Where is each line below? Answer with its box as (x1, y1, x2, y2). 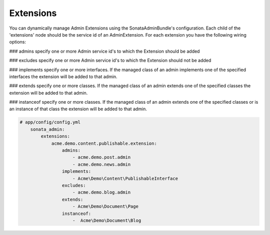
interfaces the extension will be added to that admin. (9, 73, 117, 80)
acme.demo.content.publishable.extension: (51, 140, 157, 146)
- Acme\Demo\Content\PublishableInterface (72, 175, 178, 181)
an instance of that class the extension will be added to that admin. (9, 106, 147, 112)
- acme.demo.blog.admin (72, 189, 131, 195)
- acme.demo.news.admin (72, 161, 131, 167)
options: (9, 39, 26, 45)
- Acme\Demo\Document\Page (72, 203, 138, 209)
